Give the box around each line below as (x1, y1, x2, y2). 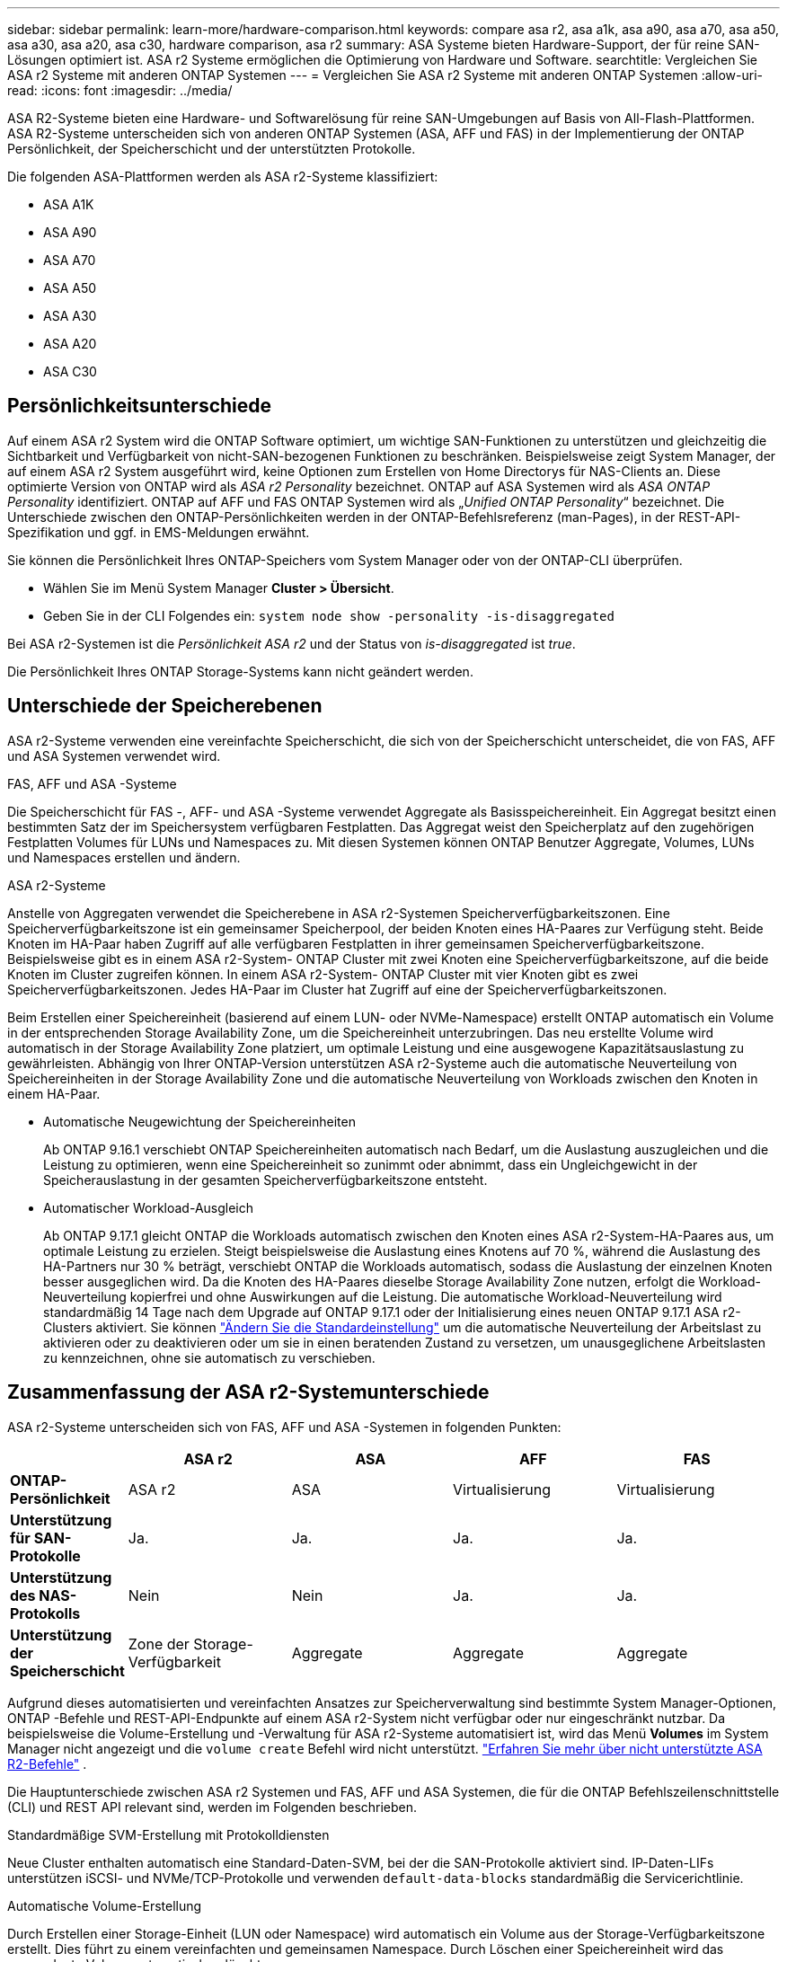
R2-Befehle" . (7, 1755, 87, 1772)
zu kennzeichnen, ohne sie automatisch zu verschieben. (43, 1349, 376, 1365)
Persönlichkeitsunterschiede (7, 394, 272, 418)
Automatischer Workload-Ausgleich (43, 1199, 254, 1215)
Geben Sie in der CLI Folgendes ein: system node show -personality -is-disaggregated (43, 607, 615, 623)
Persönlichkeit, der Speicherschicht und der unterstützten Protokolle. (7, 141, 416, 156)
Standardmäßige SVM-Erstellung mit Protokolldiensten (7, 1826, 330, 1843)
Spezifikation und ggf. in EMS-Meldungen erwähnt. (7, 524, 310, 540)
